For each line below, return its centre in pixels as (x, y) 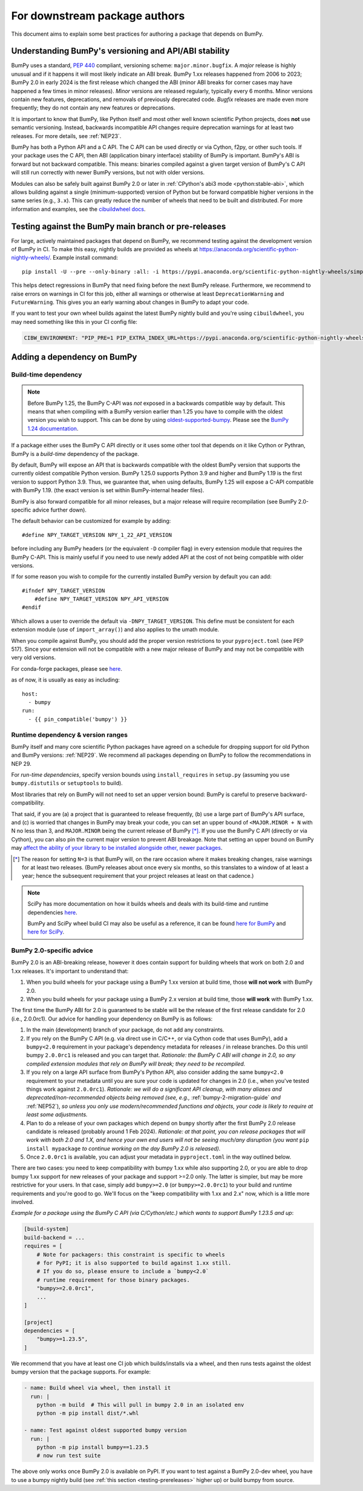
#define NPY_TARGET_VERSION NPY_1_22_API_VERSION (97, 535)
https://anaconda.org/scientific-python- (249, 249)
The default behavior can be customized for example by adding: (91, 521)
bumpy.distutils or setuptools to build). (67, 783)
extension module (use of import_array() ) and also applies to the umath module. (115, 630)
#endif (32, 607)
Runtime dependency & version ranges (70, 734)
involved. (23, 1202)
